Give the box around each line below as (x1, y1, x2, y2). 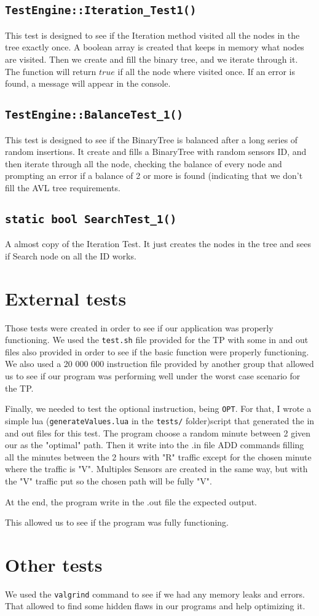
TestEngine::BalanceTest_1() (5, 108, 184, 122)
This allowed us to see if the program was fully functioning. (5, 516, 229, 529)
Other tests (5, 551, 103, 577)
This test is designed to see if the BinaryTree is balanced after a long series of (5, 133, 298, 146)
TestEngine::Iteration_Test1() (5, 4, 197, 17)
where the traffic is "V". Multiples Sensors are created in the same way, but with (5, 462, 308, 475)
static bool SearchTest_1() (5, 212, 177, 226)
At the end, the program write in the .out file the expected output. (5, 495, 258, 508)
